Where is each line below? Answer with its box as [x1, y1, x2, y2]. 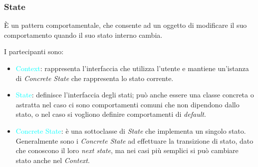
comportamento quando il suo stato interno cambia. [4, 29, 163, 40]
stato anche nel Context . [15, 155, 90, 165]
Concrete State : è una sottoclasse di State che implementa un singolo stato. [15, 125, 246, 136]
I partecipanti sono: [4, 46, 64, 57]
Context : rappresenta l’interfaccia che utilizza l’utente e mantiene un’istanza [15, 63, 249, 73]
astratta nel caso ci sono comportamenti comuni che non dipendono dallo [15, 99, 240, 109]
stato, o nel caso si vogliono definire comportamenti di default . [15, 109, 206, 119]
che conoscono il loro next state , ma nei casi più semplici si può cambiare [15, 145, 239, 156]
